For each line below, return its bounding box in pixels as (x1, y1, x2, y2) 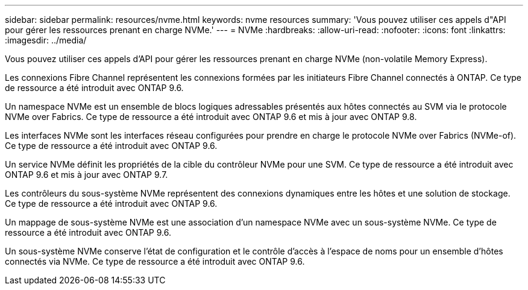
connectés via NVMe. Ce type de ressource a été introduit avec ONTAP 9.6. (5, 256, 305, 266)
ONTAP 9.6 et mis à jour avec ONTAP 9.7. (5, 169, 168, 180)
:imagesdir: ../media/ (5, 35, 87, 45)
